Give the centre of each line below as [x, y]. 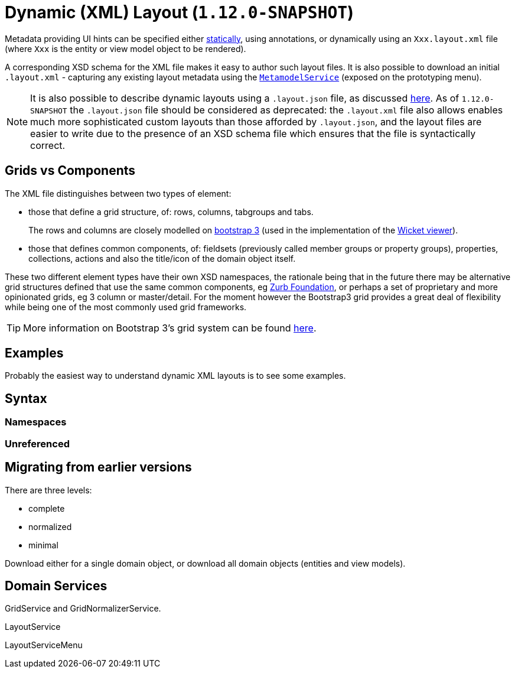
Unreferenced [37, 443]
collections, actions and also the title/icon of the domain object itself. [162, 258]
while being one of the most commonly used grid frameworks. [126, 307]
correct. [48, 145]
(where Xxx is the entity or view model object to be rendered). [126, 48]
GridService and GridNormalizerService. [83, 609]
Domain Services [56, 586]
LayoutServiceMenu [44, 645]
